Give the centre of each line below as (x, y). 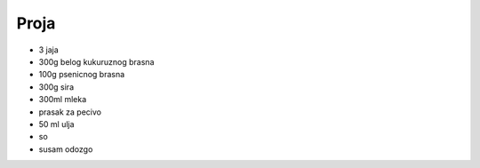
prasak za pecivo (70, 112)
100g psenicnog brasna (82, 75)
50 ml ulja (56, 124)
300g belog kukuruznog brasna (96, 61)
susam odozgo (66, 149)
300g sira (56, 87)
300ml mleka (63, 100)
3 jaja (49, 50)
